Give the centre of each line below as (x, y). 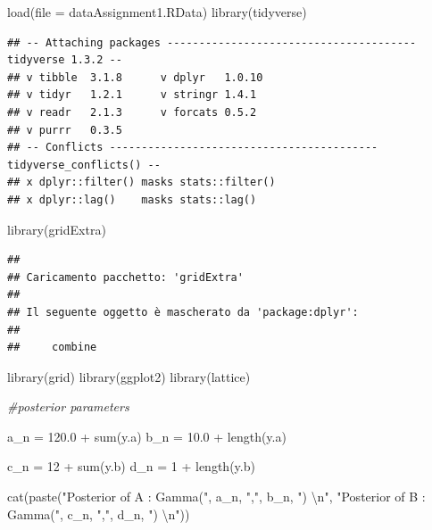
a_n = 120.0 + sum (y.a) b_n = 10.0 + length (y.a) (147, 436)
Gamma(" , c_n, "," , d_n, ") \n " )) (99, 513)
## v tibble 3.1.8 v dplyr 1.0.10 (135, 77)
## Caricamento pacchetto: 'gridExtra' (125, 277)
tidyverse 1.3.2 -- (65, 60)
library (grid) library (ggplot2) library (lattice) (129, 376)
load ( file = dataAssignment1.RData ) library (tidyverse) (157, 12)
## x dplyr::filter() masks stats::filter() (141, 182)
